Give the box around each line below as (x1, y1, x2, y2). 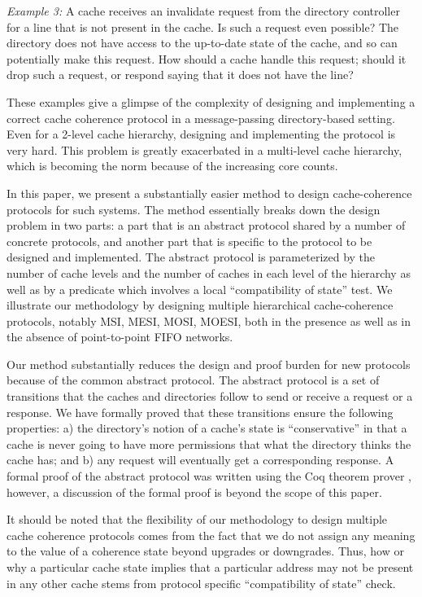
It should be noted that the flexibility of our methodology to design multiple (7, 511, 388, 528)
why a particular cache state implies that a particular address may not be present (7, 559, 414, 575)
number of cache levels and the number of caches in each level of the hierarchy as (7, 264, 411, 281)
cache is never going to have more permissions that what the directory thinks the (7, 435, 411, 452)
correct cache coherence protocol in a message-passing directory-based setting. (7, 109, 395, 126)
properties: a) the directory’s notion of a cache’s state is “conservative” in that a (7, 419, 407, 437)
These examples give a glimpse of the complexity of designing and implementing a (7, 93, 415, 110)
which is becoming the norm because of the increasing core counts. (7, 157, 338, 174)
